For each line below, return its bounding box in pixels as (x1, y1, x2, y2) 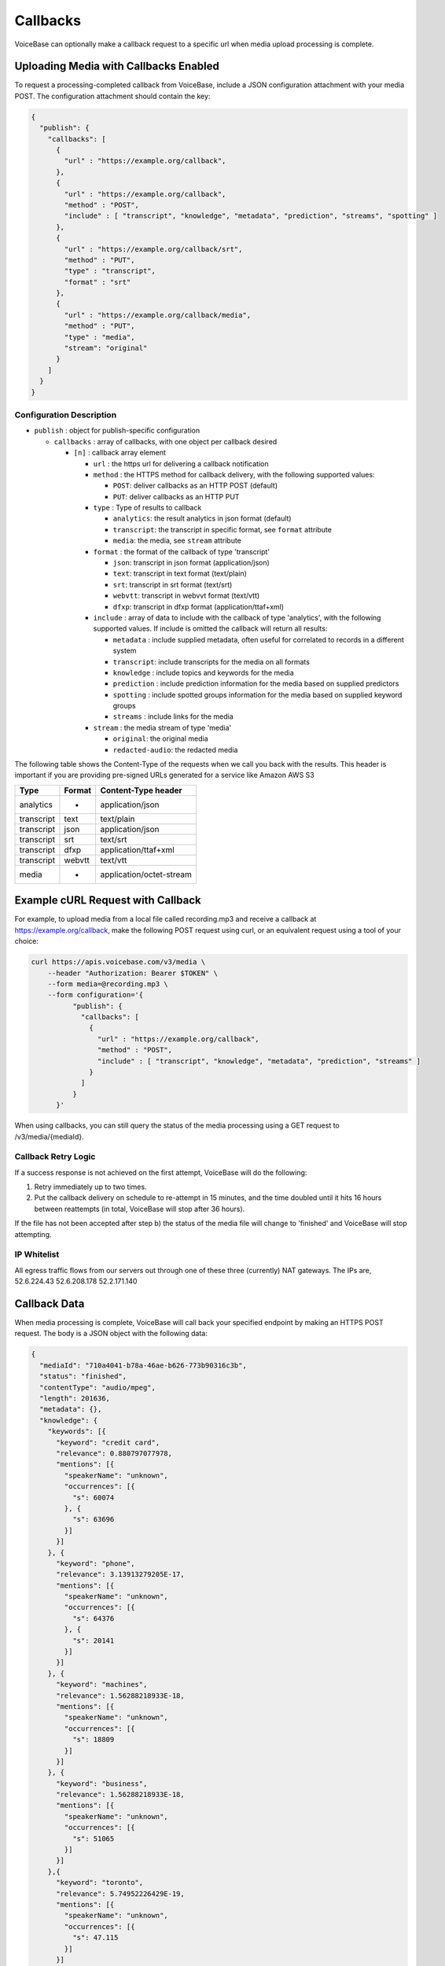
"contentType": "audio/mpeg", (39, 1382, 156, 1392)
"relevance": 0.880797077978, (56, 1449, 173, 1458)
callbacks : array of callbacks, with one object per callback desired (53, 436, 278, 446)
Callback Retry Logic (14, 1151, 96, 1162)
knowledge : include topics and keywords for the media (112, 668, 294, 677)
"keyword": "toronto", (56, 1878, 144, 1887)
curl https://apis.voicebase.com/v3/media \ (31, 958, 206, 966)
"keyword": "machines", (56, 1680, 148, 1689)
